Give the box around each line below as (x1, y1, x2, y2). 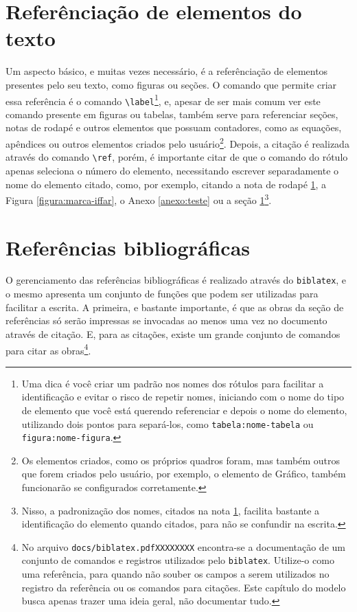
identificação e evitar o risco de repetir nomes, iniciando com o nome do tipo (21, 389, 345, 404)
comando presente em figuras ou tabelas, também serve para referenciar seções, (5, 106, 338, 121)
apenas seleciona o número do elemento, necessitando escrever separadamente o (5, 163, 339, 177)
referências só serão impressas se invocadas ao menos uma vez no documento (5, 313, 327, 328)
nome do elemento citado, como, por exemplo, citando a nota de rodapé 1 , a (5, 177, 327, 191)
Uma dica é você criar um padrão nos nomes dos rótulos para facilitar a (21, 376, 324, 390)
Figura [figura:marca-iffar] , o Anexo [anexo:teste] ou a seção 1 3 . (5, 191, 272, 207)
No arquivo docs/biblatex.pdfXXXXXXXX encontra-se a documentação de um (21, 539, 345, 554)
